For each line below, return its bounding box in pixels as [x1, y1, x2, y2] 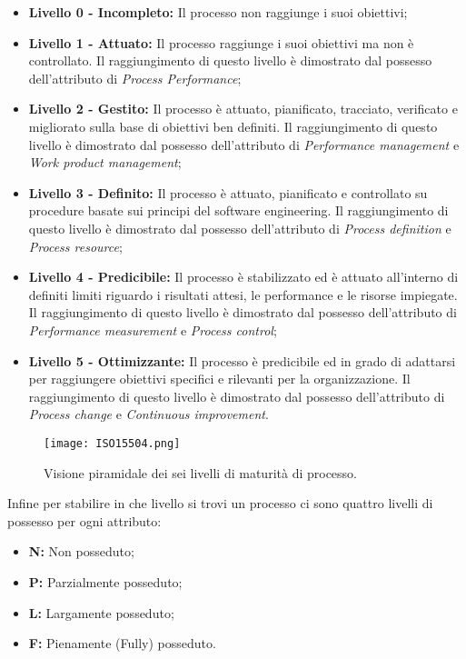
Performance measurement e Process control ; [28, 320, 277, 339]
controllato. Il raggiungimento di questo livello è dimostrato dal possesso [28, 51, 432, 70]
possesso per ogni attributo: [7, 511, 162, 530]
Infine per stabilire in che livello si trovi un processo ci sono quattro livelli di [7, 494, 433, 513]
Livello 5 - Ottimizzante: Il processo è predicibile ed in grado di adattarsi [28, 351, 456, 370]
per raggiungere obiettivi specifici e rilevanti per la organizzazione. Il [28, 369, 411, 388]
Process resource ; [28, 236, 123, 255]
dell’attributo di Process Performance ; [28, 68, 242, 87]
